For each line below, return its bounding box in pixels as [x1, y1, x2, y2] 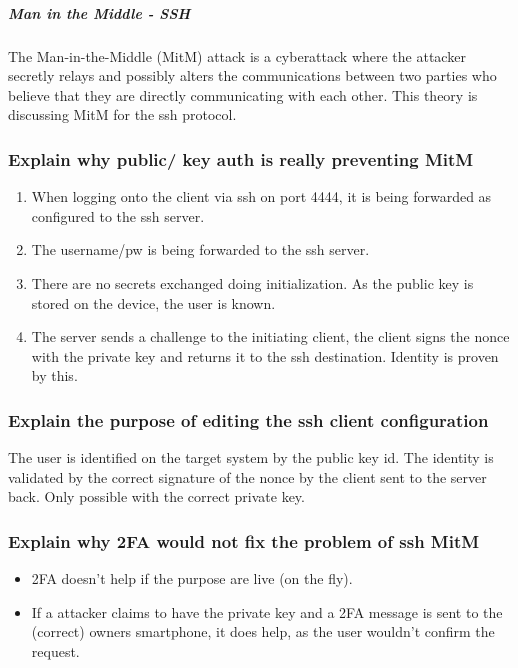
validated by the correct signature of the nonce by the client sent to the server [8, 466, 487, 487]
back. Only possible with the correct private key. [8, 486, 305, 507]
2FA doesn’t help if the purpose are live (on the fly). [31, 568, 353, 589]
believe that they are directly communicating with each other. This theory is [8, 84, 478, 105]
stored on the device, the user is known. [31, 292, 276, 313]
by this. [31, 365, 78, 386]
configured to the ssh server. [31, 205, 205, 226]
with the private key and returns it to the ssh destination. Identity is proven [31, 345, 499, 366]
